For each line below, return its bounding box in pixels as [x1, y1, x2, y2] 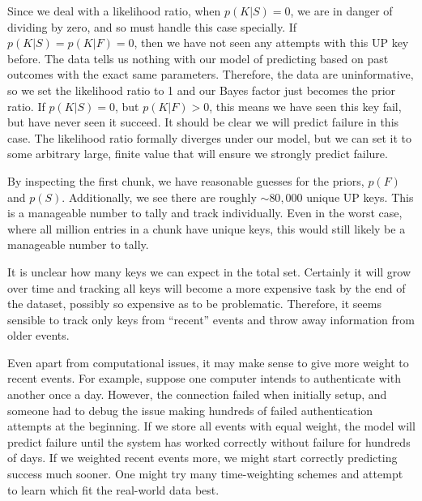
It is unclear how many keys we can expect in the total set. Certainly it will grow [7, 263, 411, 280]
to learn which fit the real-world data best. [7, 481, 220, 498]
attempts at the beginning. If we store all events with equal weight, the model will [7, 417, 416, 435]
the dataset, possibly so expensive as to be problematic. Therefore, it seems [7, 295, 382, 312]
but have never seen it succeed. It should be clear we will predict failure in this [7, 113, 399, 131]
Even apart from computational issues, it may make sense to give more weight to [7, 353, 409, 370]
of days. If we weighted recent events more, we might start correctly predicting [7, 449, 398, 466]
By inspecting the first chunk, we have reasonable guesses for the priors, [7, 172, 364, 189]
